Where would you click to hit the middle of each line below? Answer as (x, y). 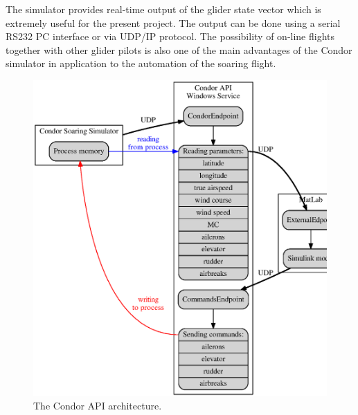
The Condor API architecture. (98, 406)
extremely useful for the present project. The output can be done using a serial (173, 22)
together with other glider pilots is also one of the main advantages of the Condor (179, 49)
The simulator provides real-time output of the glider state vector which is (163, 9)
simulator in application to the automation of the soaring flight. (141, 63)
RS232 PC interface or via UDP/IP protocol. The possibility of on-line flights (170, 36)
